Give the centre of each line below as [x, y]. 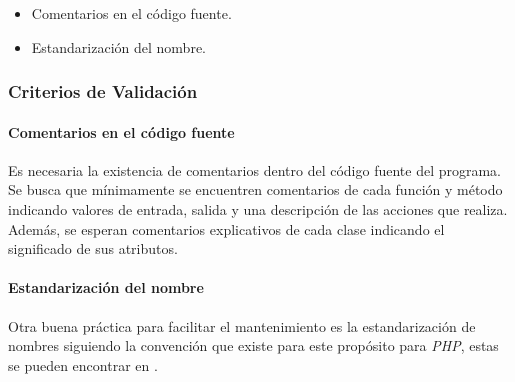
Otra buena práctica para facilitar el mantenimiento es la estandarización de [242, 325]
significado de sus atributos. [93, 248]
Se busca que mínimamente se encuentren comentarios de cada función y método [255, 189]
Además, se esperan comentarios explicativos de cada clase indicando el [226, 228]
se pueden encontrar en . [83, 364]
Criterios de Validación [103, 91]
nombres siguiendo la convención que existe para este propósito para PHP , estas [253, 345]
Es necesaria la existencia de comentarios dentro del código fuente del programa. [254, 169]
